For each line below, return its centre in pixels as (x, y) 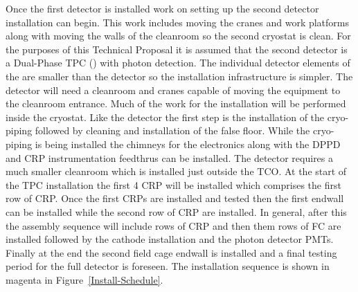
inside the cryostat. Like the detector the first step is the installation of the (165, 117)
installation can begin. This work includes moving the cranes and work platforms (178, 22)
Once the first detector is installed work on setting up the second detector (162, 8)
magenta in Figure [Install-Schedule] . (84, 279)
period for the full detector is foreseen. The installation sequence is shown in (168, 266)
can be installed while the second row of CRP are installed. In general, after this (176, 211)
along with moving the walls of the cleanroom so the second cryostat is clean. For (178, 36)
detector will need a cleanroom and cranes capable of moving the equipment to (173, 90)
